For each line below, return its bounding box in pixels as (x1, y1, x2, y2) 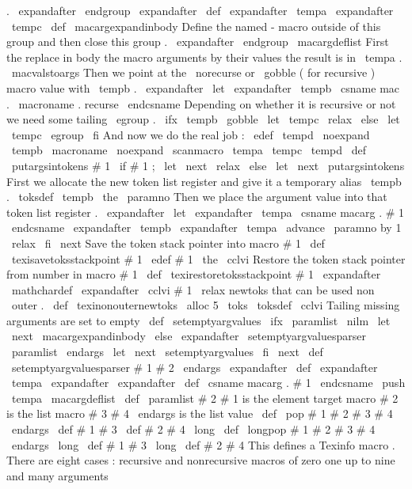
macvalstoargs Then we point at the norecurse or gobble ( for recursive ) (11, 64, 376, 81)
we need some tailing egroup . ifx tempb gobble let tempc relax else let (6, 111, 400, 127)
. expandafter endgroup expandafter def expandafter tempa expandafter (6, 2, 394, 18)
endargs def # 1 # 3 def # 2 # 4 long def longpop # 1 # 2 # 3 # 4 (11, 421, 376, 438)
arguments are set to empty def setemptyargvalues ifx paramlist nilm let (6, 312, 391, 328)
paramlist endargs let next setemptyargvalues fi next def (11, 343, 323, 360)
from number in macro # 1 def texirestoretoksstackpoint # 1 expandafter (6, 266, 381, 282)
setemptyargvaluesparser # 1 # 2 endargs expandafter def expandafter (11, 358, 378, 375)
